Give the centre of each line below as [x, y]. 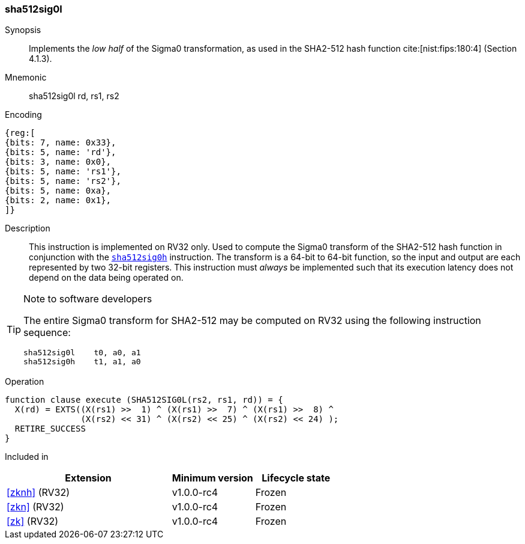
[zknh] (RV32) [38, 493]
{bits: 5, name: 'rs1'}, [63, 172]
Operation [25, 382]
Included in [27, 457]
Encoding [23, 115]
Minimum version [212, 478]
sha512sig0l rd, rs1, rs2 [74, 96]
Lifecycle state [296, 478]
